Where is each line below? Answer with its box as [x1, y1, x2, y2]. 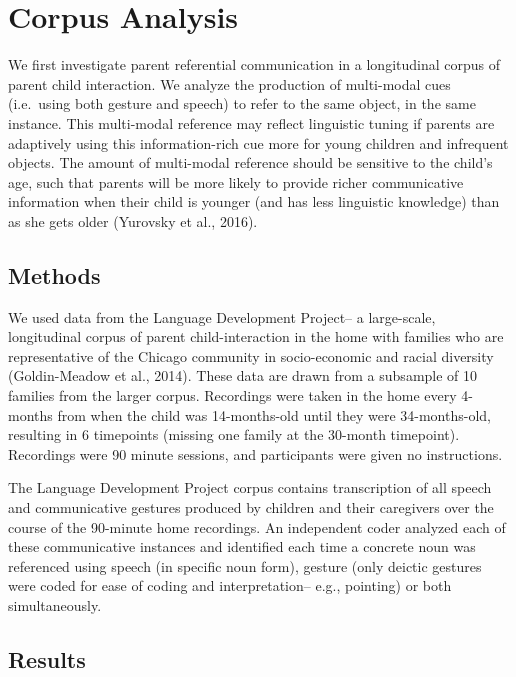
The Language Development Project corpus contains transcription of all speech [8, 477, 492, 498]
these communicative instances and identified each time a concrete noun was [8, 536, 476, 557]
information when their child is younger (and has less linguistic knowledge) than [8, 191, 500, 212]
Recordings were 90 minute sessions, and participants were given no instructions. [8, 443, 503, 464]
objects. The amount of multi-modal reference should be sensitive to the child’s [8, 152, 493, 173]
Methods [8, 259, 101, 290]
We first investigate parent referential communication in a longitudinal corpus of [8, 54, 501, 75]
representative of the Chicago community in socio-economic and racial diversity [8, 345, 494, 366]
